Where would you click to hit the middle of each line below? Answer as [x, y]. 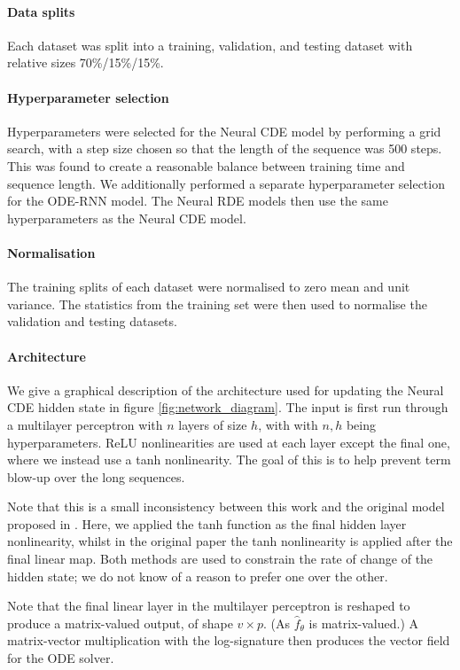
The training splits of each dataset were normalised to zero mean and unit [209, 287]
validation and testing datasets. [92, 321]
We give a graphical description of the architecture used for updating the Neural [226, 390]
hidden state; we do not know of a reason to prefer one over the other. [198, 576]
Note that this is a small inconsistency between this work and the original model [226, 506]
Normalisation [51, 252]
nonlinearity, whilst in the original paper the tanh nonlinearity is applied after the [230, 541]
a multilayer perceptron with [85, 424]
